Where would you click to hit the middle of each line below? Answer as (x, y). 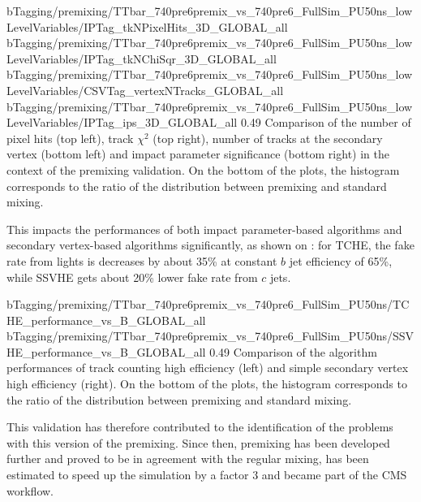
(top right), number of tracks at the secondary (268, 138)
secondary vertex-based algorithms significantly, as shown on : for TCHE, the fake (210, 245)
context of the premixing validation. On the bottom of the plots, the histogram (203, 169)
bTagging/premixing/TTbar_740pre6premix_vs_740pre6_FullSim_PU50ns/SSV (210, 336)
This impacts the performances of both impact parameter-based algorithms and (204, 229)
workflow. (30, 490)
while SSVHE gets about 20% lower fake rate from (132, 277)
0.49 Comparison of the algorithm (293, 351)
